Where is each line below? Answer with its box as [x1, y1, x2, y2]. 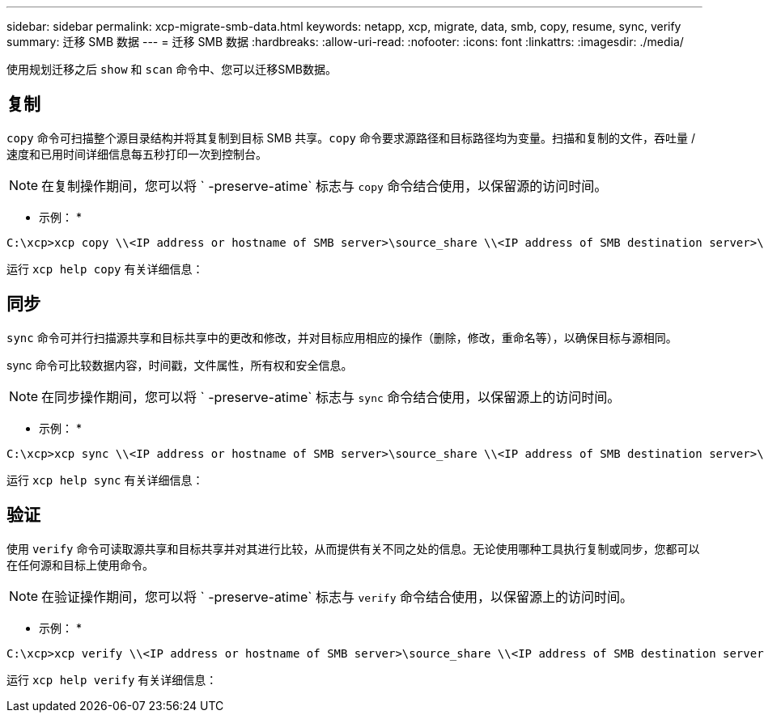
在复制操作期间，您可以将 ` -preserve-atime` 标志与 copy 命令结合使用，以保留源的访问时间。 [41, 177, 608, 194]
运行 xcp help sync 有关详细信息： [6, 472, 204, 487]
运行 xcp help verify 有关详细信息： [6, 672, 218, 687]
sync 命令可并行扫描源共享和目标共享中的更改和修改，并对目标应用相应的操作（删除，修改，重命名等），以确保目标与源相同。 [6, 330, 677, 345]
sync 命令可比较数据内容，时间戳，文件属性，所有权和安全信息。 [6, 357, 353, 372]
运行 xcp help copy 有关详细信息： [6, 261, 204, 276]
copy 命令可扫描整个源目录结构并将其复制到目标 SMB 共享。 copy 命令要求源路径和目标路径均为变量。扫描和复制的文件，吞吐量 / [6, 130, 695, 145]
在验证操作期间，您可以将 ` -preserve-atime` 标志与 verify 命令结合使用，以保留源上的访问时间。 [41, 588, 633, 605]
